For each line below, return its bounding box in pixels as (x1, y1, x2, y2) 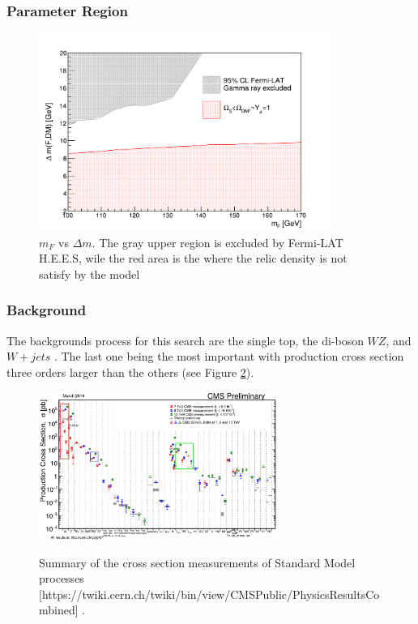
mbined (39, 601, 75, 618)
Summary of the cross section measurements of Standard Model (39, 553, 356, 571)
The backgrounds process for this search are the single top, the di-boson (6, 331, 364, 348)
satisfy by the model (39, 265, 140, 282)
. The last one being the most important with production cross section (53, 348, 404, 365)
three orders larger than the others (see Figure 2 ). (6, 363, 254, 380)
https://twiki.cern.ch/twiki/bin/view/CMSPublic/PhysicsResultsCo (41, 585, 380, 602)
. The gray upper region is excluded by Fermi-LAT (92, 233, 343, 250)
